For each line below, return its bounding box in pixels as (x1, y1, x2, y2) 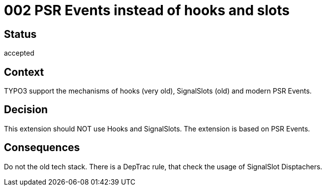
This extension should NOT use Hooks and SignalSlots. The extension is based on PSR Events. (4, 124, 310, 133)
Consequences (4, 141, 80, 154)
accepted (4, 49, 34, 58)
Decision (4, 103, 48, 116)
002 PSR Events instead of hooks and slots (4, 2, 290, 19)
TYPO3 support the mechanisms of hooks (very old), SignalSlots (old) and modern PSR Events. (4, 87, 312, 95)
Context (4, 65, 44, 78)
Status (4, 28, 37, 40)
